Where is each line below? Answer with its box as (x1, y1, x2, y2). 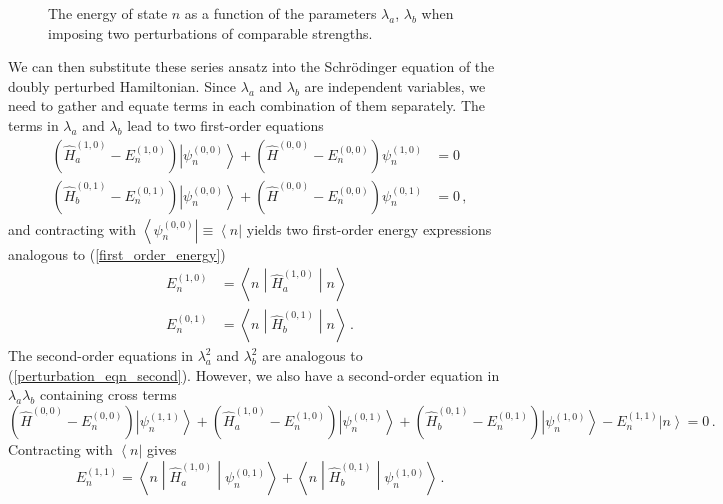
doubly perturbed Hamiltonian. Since (8, 75, 237, 96)
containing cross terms (39, 384, 177, 405)
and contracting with (8, 218, 137, 239)
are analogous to (262, 345, 363, 366)
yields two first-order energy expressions (246, 218, 492, 239)
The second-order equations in (8, 345, 193, 366)
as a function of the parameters (184, 3, 377, 23)
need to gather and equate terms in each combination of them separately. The (8, 95, 486, 116)
